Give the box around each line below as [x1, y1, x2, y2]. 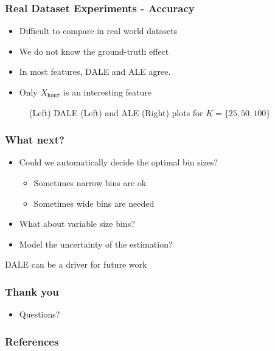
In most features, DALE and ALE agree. [19, 65, 171, 78]
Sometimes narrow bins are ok [33, 176, 147, 189]
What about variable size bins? [19, 217, 135, 230]
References [5, 333, 59, 349]
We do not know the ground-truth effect [19, 44, 169, 57]
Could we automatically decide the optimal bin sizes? [19, 156, 218, 169]
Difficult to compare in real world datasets [19, 24, 178, 37]
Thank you [5, 283, 59, 299]
